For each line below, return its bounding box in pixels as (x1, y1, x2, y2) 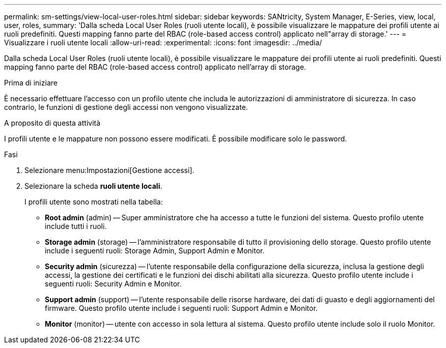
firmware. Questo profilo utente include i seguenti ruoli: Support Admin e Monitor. (45, 304, 318, 312)
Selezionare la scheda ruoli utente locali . (24, 182, 162, 190)
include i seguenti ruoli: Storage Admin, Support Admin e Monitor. (45, 246, 265, 255)
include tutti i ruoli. (45, 222, 107, 230)
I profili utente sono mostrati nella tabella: (24, 197, 163, 206)
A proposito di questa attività (4, 119, 101, 127)
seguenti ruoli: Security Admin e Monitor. (45, 279, 182, 288)
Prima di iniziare (4, 78, 58, 87)
